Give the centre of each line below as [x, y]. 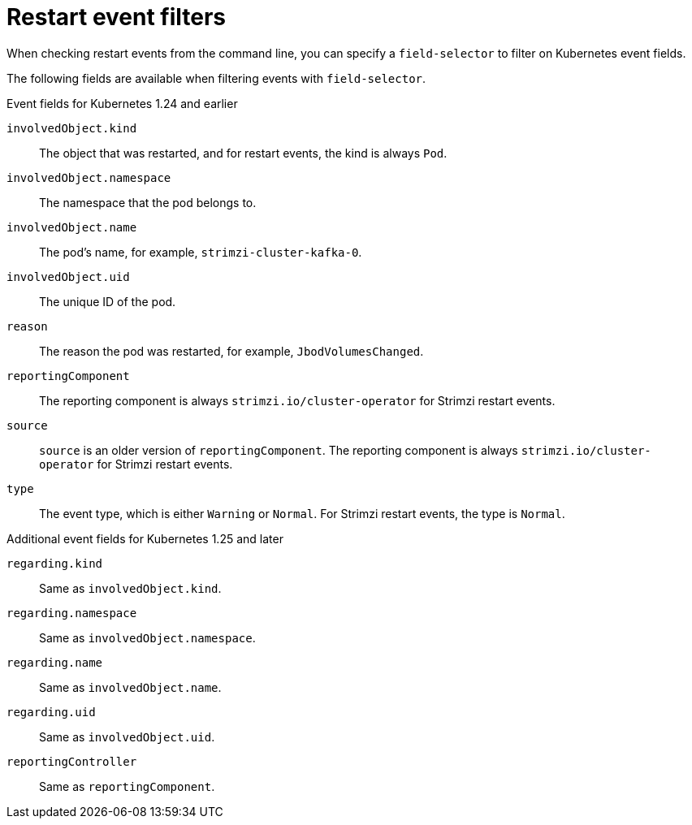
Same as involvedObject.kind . [130, 588]
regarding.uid [51, 712]
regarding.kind [55, 563]
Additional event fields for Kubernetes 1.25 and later [145, 538]
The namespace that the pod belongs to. [148, 202]
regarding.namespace [72, 613]
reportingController [72, 761]
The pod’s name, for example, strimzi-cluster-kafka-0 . [201, 252]
